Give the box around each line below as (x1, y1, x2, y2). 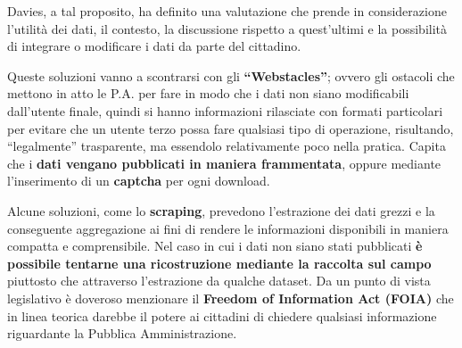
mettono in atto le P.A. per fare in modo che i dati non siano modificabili (7, 84, 409, 103)
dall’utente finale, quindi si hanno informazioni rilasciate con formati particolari (7, 101, 443, 120)
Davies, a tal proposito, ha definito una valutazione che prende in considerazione (7, 2, 447, 20)
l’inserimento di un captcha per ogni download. (7, 171, 270, 190)
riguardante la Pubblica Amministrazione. (7, 324, 237, 343)
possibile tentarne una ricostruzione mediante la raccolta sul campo (7, 253, 432, 272)
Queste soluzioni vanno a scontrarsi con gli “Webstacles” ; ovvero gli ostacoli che (7, 66, 455, 85)
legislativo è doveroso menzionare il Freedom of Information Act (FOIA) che (7, 288, 454, 307)
